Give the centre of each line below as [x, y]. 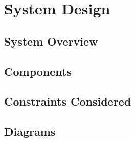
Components [38, 71]
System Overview [51, 41]
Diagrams [30, 131]
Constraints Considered [68, 101]
